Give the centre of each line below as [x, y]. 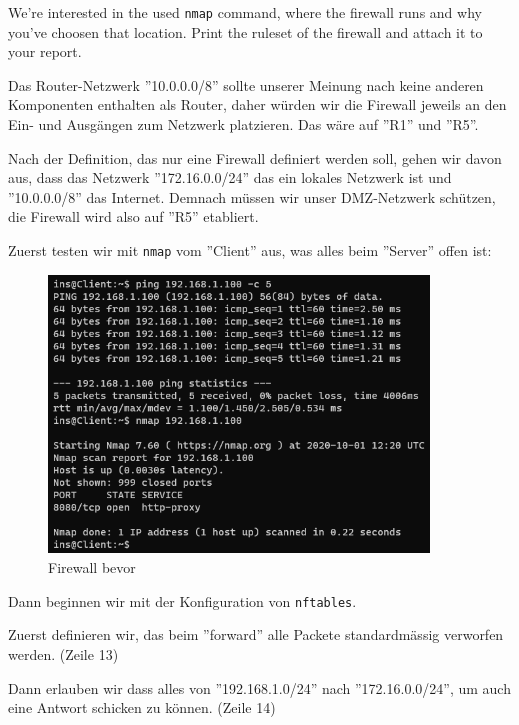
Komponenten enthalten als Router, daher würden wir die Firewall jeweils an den [257, 104]
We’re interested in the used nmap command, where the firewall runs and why [245, 12]
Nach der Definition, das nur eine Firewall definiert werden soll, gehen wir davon [255, 157]
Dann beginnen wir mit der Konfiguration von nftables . [182, 600]
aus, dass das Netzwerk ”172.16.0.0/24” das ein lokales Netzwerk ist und [230, 177]
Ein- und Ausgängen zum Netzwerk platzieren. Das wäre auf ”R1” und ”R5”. [243, 124]
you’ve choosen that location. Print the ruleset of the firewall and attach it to [245, 31]
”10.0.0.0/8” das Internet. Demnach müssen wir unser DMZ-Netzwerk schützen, [252, 196]
